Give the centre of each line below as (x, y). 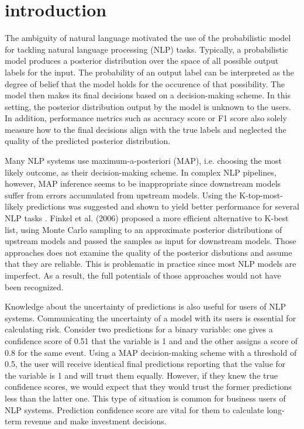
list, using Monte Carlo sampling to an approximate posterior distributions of (144, 229)
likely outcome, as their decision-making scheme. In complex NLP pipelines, (141, 172)
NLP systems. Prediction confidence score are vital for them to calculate (134, 409)
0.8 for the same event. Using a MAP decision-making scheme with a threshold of (151, 352)
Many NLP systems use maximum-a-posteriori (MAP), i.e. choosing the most (144, 161)
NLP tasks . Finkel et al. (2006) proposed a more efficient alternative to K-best (147, 218)
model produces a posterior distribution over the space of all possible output (142, 61)
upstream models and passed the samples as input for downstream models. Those (151, 241)
